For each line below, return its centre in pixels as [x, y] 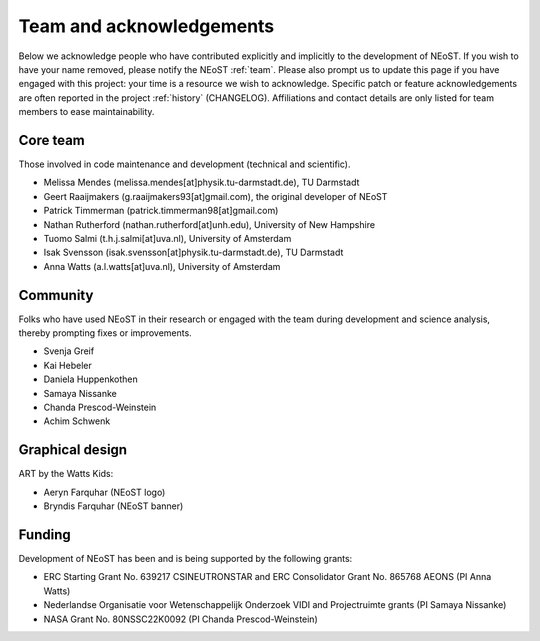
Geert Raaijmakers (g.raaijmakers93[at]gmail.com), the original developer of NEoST [215, 196]
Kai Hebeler [67, 365]
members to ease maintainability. [86, 112]
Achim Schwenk [77, 421]
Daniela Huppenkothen [91, 379]
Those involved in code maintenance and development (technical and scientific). [184, 164]
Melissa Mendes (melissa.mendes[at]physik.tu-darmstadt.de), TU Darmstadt [201, 182]
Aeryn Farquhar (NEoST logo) [104, 492]
